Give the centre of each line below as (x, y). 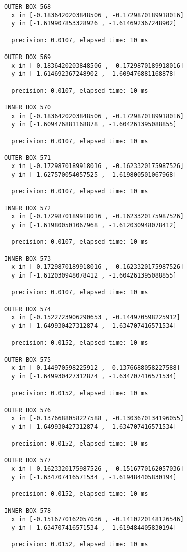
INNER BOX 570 (28, 107)
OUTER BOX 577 (28, 460)
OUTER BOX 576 (28, 410)
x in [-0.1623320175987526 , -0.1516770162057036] (98, 469)
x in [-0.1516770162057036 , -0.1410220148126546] (98, 519)
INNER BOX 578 (28, 511)
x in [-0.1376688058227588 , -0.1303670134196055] (98, 419)
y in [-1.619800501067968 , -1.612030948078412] (94, 225)
